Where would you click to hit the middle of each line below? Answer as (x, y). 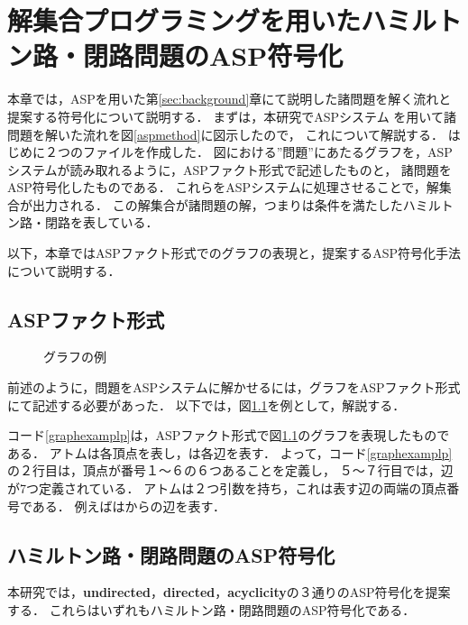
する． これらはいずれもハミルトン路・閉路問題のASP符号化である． (211, 610)
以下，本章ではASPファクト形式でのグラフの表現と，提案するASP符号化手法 (234, 253)
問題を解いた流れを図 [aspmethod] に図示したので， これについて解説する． (226, 134)
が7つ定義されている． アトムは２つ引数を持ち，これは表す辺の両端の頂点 (227, 488)
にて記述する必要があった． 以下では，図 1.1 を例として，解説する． (206, 404)
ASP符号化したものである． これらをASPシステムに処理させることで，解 (223, 187)
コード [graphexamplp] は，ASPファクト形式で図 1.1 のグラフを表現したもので (229, 435)
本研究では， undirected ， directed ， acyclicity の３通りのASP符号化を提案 (229, 592)
